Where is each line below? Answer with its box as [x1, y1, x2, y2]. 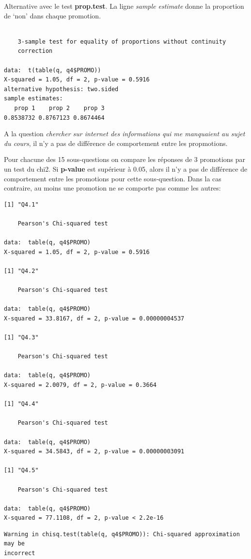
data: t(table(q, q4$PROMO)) [4, 66, 101, 74]
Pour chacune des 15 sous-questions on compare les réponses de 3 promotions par [4, 154, 246, 164]
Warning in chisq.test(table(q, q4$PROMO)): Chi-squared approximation [4, 530, 240, 538]
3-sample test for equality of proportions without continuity [17, 38, 226, 45]
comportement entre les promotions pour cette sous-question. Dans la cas [4, 173, 221, 183]
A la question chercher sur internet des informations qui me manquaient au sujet [4, 128, 245, 139]
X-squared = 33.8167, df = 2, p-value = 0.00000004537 [4, 315, 185, 322]
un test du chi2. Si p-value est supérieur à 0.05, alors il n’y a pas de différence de [4, 163, 248, 174]
